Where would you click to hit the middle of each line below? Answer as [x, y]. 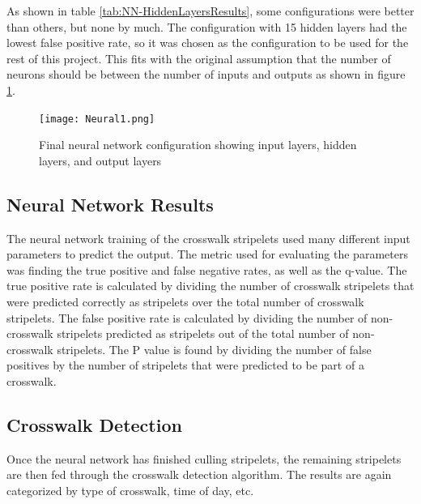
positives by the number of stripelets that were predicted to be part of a [185, 365]
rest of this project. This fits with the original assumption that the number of [199, 58]
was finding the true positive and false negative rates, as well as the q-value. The [207, 269]
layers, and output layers [100, 160]
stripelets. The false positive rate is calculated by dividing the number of [187, 317]
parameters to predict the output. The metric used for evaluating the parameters [207, 254]
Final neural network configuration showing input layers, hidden [198, 145]
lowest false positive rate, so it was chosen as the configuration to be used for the [208, 43]
